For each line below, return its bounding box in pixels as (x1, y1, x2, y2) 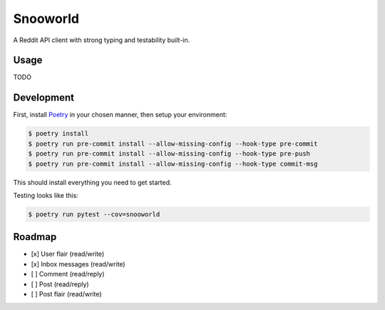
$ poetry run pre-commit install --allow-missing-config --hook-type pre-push (28, 150, 310, 158)
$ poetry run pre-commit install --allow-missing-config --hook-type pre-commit (28, 139, 318, 148)
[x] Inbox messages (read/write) (31, 259, 125, 268)
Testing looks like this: (13, 191, 78, 199)
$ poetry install (28, 129, 89, 138)
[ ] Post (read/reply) (31, 279, 89, 289)
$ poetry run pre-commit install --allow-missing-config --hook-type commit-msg (28, 159, 318, 168)
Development (13, 91, 75, 104)
